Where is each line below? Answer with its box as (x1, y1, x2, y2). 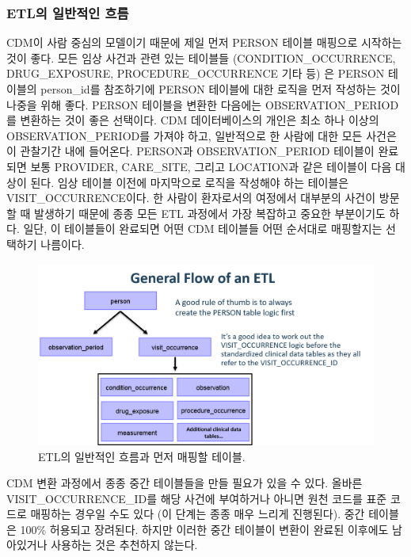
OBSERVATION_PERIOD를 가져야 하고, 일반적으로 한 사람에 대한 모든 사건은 (6, 127, 397, 143)
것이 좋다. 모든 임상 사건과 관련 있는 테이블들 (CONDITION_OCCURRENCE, (6, 49, 396, 66)
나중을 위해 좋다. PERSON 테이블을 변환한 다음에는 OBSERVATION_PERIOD (6, 96, 399, 113)
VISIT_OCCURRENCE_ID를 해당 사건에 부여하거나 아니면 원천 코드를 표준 (6, 490, 387, 506)
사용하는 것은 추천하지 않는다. (51, 536, 198, 553)
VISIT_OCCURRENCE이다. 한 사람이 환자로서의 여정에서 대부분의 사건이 (6, 189, 376, 206)
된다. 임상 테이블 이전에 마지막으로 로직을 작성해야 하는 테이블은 (30, 174, 349, 190)
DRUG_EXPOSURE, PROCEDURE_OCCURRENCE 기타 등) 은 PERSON (6, 65, 385, 82)
